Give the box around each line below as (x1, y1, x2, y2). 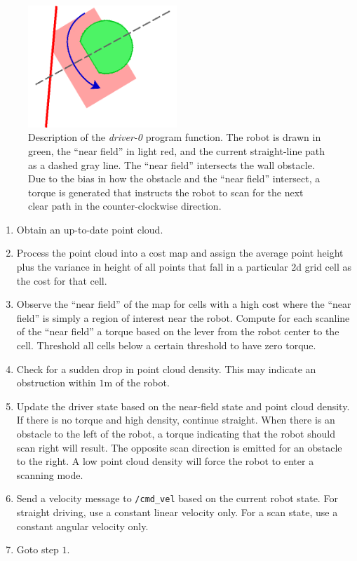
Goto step (16, 542, 59, 557)
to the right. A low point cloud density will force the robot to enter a (16, 454, 314, 468)
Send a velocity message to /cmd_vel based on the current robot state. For (16, 491, 338, 506)
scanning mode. (16, 467, 83, 482)
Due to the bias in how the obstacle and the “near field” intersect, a (28, 171, 321, 186)
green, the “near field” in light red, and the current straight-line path (28, 143, 325, 158)
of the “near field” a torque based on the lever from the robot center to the (16, 324, 339, 339)
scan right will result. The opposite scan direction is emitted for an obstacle (16, 440, 342, 454)
